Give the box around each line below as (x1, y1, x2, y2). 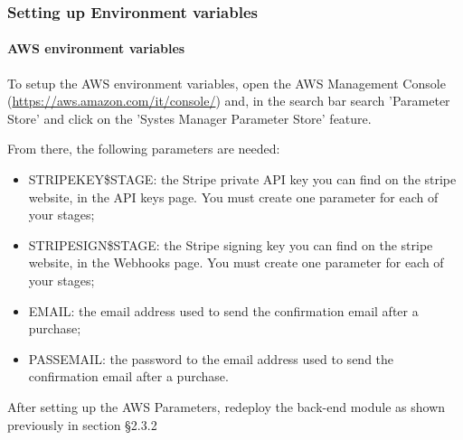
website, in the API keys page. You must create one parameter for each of (28, 187, 439, 206)
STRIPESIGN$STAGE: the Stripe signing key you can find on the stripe (28, 235, 433, 254)
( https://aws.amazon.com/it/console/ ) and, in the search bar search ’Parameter (7, 91, 450, 110)
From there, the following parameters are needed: (7, 139, 280, 158)
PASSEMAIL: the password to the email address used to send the (28, 349, 394, 368)
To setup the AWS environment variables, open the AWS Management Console (7, 73, 446, 92)
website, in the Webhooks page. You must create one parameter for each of (28, 253, 444, 272)
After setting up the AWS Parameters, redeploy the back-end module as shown (7, 397, 446, 416)
